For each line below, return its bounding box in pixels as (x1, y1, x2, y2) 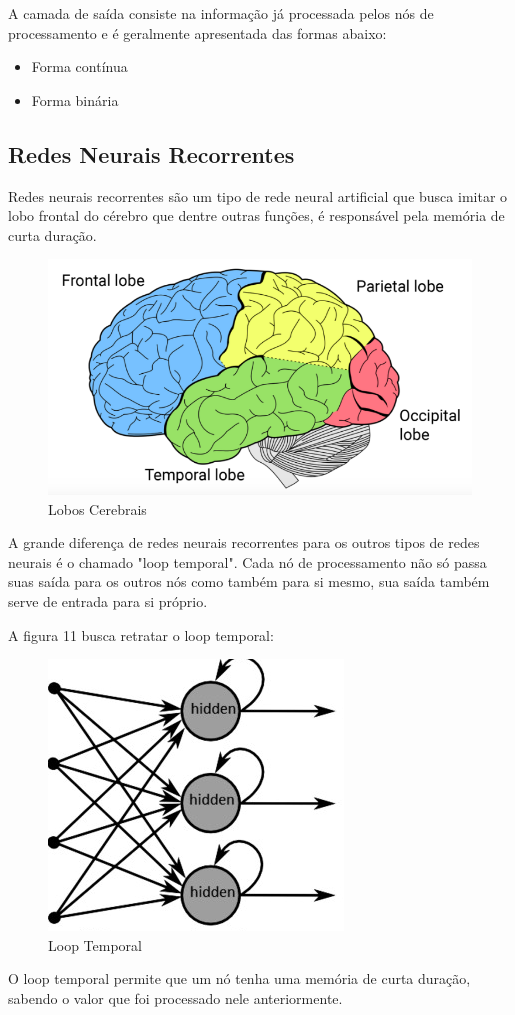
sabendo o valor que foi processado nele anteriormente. (8, 987, 343, 1008)
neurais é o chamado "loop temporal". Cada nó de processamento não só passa (8, 551, 487, 572)
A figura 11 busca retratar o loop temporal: (8, 624, 274, 645)
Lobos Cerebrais (48, 498, 147, 519)
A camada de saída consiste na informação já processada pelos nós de (8, 3, 434, 23)
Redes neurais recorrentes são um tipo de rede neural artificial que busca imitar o (8, 185, 508, 206)
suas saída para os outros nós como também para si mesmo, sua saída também (8, 571, 490, 592)
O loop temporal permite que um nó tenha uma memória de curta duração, (8, 968, 471, 989)
